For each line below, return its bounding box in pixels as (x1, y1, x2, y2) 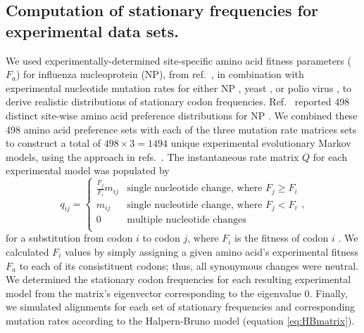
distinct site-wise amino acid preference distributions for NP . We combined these (6, 107, 358, 122)
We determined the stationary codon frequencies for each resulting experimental (6, 272, 351, 287)
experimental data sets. (6, 20, 179, 41)
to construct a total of (6, 136, 101, 150)
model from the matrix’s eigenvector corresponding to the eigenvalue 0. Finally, (6, 285, 348, 300)
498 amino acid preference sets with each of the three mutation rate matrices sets (6, 122, 357, 136)
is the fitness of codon (234, 230, 329, 245)
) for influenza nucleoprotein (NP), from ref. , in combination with (15, 67, 304, 81)
